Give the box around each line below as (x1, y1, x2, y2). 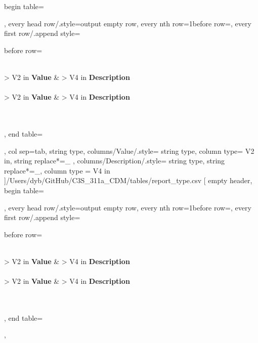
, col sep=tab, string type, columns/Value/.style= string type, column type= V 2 (4, 145, 254, 156)
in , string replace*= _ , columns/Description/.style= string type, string (4, 155, 225, 166)
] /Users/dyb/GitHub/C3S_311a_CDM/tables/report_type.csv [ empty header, (4, 175, 252, 186)
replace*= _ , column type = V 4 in (4, 165, 110, 176)
